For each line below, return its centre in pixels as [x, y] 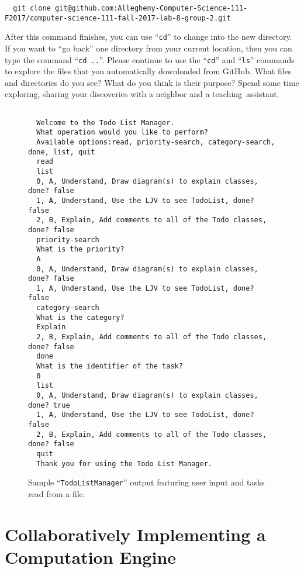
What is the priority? [80, 249]
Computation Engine [91, 557]
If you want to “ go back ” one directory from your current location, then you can [148, 48]
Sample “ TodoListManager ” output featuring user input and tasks [146, 482]
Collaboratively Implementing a [135, 534]
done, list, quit [62, 152]
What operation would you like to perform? [122, 132]
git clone [32, 8]
